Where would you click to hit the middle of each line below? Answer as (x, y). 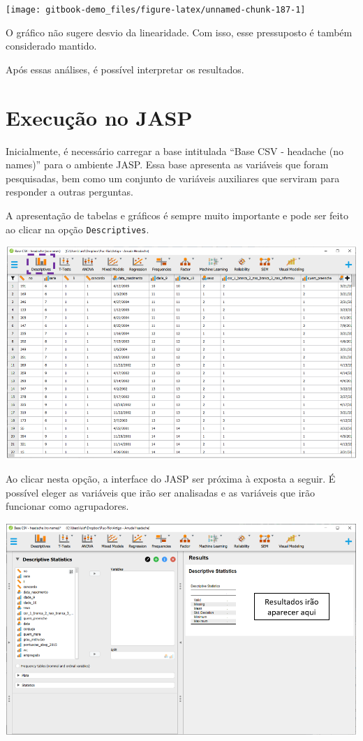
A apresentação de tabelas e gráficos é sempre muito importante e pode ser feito (177, 215)
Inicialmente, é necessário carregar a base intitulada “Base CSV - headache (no (175, 151)
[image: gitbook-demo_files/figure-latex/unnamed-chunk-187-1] (156, 10)
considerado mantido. (51, 46)
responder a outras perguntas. (69, 192)
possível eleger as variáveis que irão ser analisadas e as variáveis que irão (161, 492)
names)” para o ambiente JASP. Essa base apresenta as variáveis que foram (167, 164)
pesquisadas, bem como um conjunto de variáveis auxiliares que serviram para (173, 178)
